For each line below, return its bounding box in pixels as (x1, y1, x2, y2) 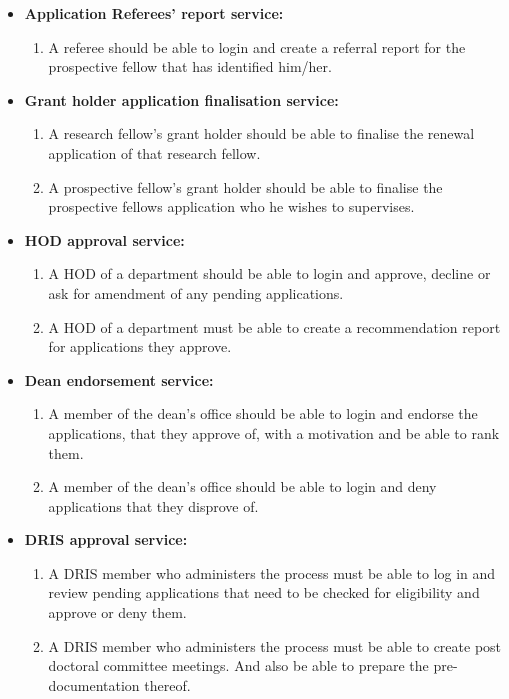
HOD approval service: (24, 229, 185, 250)
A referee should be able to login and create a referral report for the (48, 36, 466, 57)
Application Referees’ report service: (24, 3, 284, 23)
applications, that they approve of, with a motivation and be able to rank (48, 422, 500, 443)
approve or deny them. (48, 602, 187, 623)
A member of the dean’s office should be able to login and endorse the (48, 403, 478, 424)
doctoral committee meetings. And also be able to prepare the (48, 655, 429, 676)
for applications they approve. (48, 336, 232, 357)
